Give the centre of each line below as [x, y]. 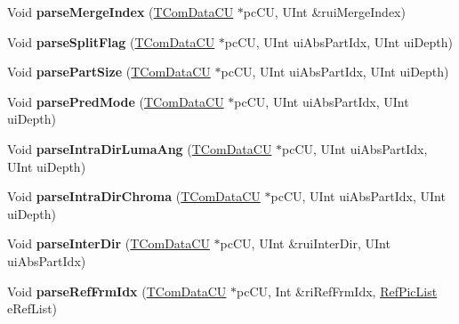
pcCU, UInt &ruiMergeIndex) [324, 12]
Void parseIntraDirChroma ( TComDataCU [134, 196]
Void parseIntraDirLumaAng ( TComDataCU [140, 148]
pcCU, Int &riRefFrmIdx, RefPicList [337, 291]
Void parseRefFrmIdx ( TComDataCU [117, 291]
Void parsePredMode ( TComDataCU [116, 101]
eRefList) [32, 308]
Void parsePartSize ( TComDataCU [109, 72]
